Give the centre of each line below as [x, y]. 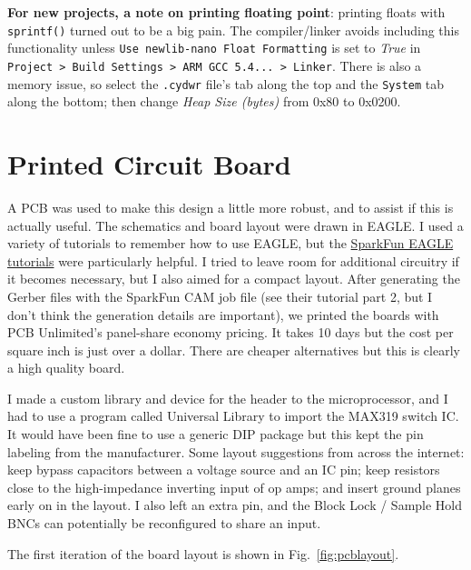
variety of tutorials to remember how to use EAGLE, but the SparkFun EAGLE [231, 243]
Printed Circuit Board [149, 164]
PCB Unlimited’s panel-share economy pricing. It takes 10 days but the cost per [231, 332]
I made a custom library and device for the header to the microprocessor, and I [228, 398]
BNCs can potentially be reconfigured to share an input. [164, 523]
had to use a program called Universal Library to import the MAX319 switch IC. [233, 416]
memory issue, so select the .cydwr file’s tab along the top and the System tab [226, 83]
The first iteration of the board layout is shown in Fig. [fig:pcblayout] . [203, 553]
